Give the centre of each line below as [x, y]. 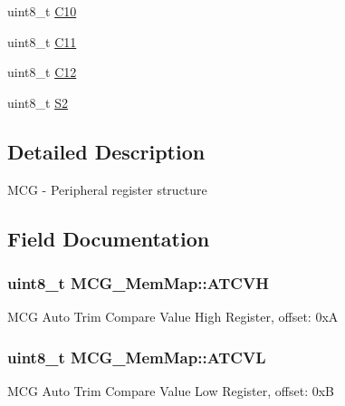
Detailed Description [106, 151]
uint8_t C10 [42, 11]
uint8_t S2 [38, 102]
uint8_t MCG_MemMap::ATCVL [137, 357]
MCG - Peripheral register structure [107, 189]
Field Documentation [109, 238]
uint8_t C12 [42, 72]
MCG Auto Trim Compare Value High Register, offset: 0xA [173, 317]
